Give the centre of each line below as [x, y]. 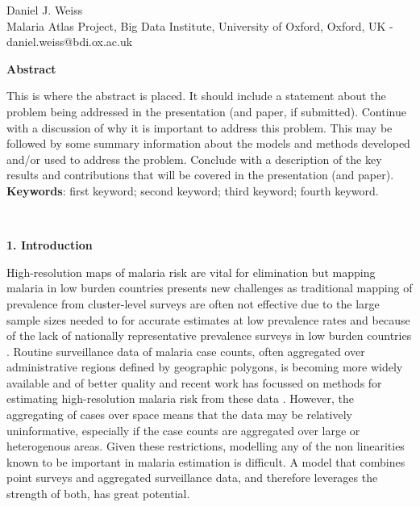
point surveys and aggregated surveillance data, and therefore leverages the [192, 478]
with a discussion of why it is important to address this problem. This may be [200, 127]
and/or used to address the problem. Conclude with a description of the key [194, 159]
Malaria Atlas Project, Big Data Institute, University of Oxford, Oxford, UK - [200, 25]
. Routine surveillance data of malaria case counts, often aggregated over [186, 351]
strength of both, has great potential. [98, 494]
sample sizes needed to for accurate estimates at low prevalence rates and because [208, 319]
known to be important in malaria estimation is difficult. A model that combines [206, 461]
